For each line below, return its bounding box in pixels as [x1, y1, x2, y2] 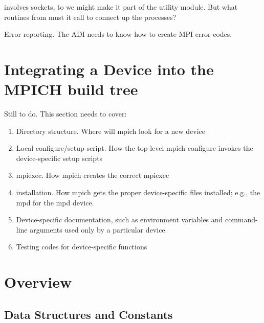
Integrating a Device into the [4, 58, 214, 79]
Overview [4, 271, 72, 292]
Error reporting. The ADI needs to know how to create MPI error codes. [4, 29, 232, 39]
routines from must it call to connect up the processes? [4, 11, 177, 22]
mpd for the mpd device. [16, 197, 94, 207]
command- [225, 214, 258, 225]
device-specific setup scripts [16, 152, 103, 163]
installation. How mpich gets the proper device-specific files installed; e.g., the [16, 187, 260, 198]
